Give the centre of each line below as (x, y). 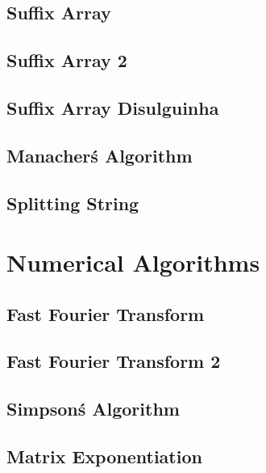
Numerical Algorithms (133, 262)
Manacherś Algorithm (100, 155)
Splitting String (73, 203)
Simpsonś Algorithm (93, 409)
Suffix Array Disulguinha (113, 107)
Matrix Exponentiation (104, 456)
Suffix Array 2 (67, 60)
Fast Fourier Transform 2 (114, 361)
